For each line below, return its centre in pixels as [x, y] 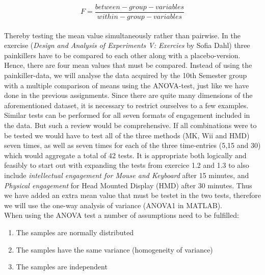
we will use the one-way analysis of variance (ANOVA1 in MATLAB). [113, 205]
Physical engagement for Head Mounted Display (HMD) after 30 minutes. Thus [128, 185]
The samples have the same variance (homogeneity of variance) [114, 249]
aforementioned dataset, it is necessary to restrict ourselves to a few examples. [126, 105]
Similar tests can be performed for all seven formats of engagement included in [127, 115]
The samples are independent [62, 267]
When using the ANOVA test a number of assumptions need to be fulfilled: [122, 215]
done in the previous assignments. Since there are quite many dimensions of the [128, 95]
